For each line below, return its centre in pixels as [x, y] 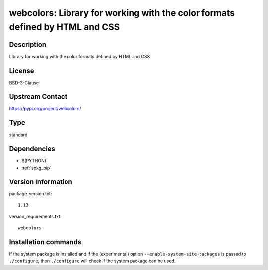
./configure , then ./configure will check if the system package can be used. [92, 261]
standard [18, 135]
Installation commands [45, 242]
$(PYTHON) [34, 161]
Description [28, 45]
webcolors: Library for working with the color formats [122, 13]
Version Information [41, 182]
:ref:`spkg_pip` [36, 168]
